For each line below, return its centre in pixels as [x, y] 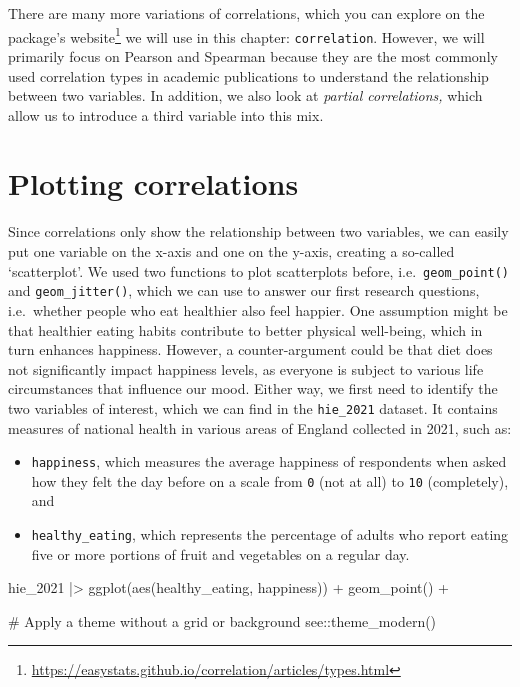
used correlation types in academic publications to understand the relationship [248, 75]
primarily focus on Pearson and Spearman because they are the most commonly [253, 55]
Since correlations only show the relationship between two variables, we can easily [258, 231]
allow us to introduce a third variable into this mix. [166, 114]
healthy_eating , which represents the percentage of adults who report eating [270, 534]
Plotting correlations [153, 183]
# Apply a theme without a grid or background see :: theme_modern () [222, 620]
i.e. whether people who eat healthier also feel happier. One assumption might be [258, 309]
